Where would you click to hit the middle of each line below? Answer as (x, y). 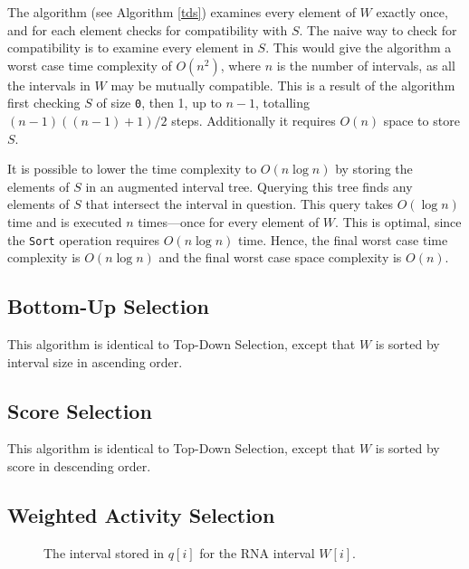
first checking (44, 103)
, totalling (282, 103)
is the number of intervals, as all (366, 65)
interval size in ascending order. (95, 361)
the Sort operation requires (84, 239)
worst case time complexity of (90, 65)
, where (241, 65)
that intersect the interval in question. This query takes (239, 204)
